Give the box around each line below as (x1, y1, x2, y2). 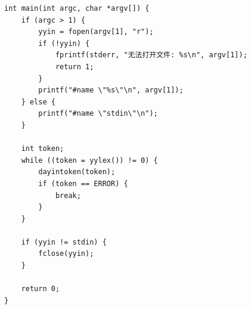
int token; (21, 144, 64, 153)
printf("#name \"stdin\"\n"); (38, 109, 158, 118)
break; (55, 191, 81, 200)
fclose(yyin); (38, 249, 94, 258)
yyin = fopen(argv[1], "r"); (38, 27, 154, 36)
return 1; (55, 62, 94, 71)
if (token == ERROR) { (38, 179, 128, 188)
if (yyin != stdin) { (21, 237, 107, 246)
